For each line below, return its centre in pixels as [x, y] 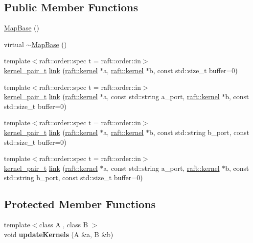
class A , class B [64, 225]
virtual [14, 44]
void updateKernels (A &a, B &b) [59, 234]
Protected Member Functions [80, 204]
